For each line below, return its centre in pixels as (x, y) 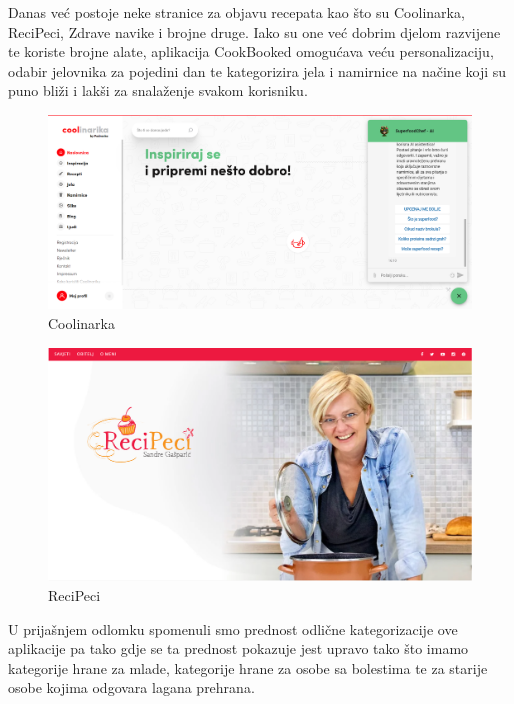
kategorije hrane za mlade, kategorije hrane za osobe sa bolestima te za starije (248, 667)
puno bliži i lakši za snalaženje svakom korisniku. (158, 90)
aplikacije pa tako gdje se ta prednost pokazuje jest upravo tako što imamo (238, 648)
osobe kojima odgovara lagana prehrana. (131, 687)
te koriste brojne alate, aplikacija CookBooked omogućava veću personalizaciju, (251, 51)
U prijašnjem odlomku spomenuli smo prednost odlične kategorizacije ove (233, 628)
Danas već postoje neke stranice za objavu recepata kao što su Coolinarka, (236, 12)
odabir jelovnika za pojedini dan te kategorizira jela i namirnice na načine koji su (257, 70)
